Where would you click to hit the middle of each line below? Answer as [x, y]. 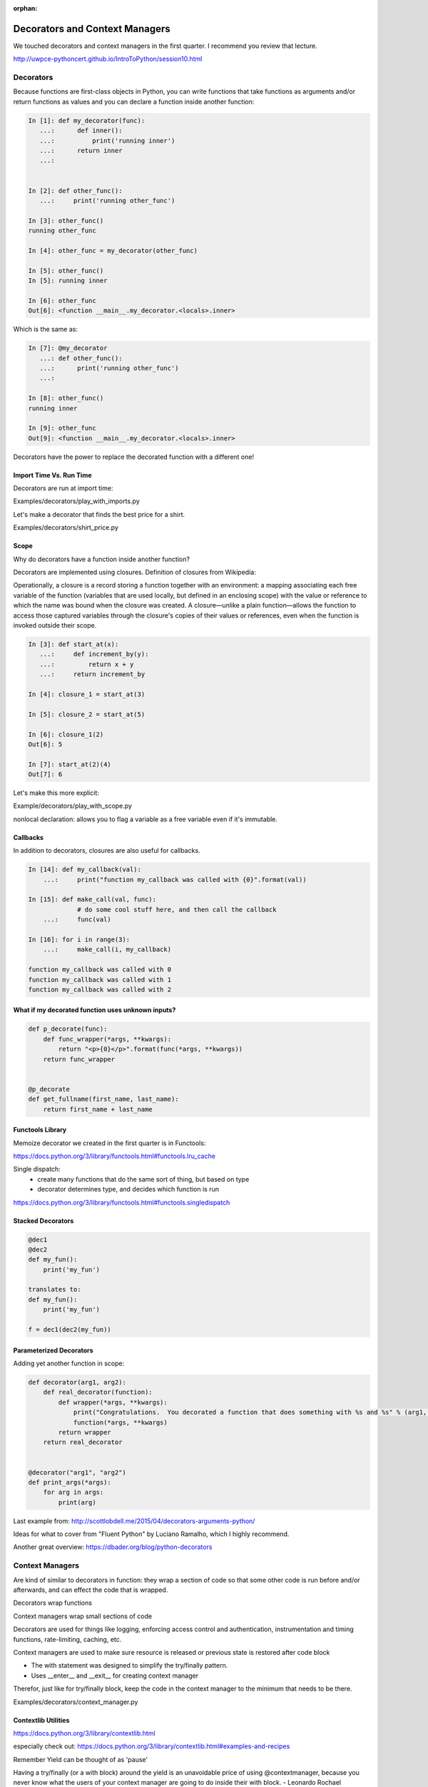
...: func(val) [77, 920]
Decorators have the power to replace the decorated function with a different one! [134, 457]
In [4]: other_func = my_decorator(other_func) [113, 251]
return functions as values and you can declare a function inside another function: [134, 102]
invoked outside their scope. [55, 625]
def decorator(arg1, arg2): [77, 1382]
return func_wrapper [79, 1059]
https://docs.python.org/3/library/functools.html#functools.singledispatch [122, 1202]
